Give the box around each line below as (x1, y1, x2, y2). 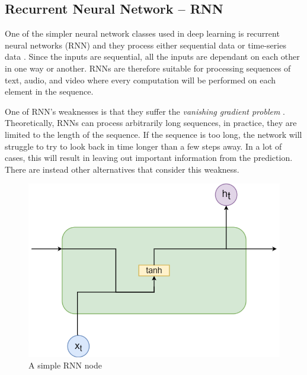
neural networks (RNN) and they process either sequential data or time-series (5, 38, 286, 51)
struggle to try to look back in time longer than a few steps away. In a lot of (5, 140, 282, 152)
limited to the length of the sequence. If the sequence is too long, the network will (5, 128, 302, 140)
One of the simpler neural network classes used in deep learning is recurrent (5, 27, 280, 40)
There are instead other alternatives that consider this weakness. (5, 163, 239, 175)
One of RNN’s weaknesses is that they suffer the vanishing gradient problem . (5, 105, 285, 117)
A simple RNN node (28, 359, 102, 371)
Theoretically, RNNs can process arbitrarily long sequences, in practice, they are (5, 117, 297, 129)
